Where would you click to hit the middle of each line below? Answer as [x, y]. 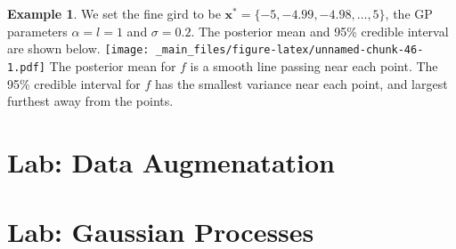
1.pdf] [26, 67]
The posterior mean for [113, 65]
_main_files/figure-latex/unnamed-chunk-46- [289, 50]
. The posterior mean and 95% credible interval [320, 31]
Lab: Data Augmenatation [171, 161]
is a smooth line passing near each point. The [314, 65]
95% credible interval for [74, 83]
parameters [37, 31]
